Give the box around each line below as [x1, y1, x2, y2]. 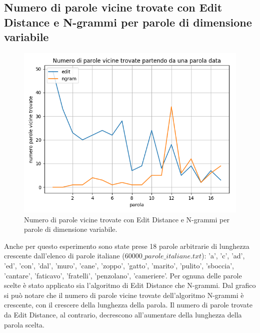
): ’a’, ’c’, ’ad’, [201, 250, 245, 261]
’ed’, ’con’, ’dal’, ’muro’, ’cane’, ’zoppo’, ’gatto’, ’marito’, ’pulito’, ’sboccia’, [4, 260, 234, 270]
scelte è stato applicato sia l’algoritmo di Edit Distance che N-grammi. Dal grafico [4, 280, 256, 290]
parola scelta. [4, 319, 45, 329]
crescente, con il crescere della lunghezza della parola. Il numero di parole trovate [4, 299, 252, 310]
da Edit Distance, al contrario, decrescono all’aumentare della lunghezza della [4, 309, 242, 319]
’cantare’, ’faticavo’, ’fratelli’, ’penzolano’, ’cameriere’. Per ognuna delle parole [4, 270, 242, 280]
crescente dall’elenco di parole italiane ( [4, 250, 125, 261]
